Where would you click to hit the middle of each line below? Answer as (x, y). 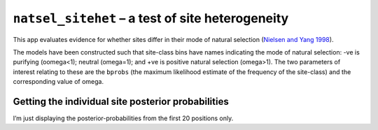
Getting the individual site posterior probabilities (121, 101)
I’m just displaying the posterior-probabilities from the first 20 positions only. (123, 118)
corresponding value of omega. (58, 82)
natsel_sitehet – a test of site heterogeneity (151, 18)
